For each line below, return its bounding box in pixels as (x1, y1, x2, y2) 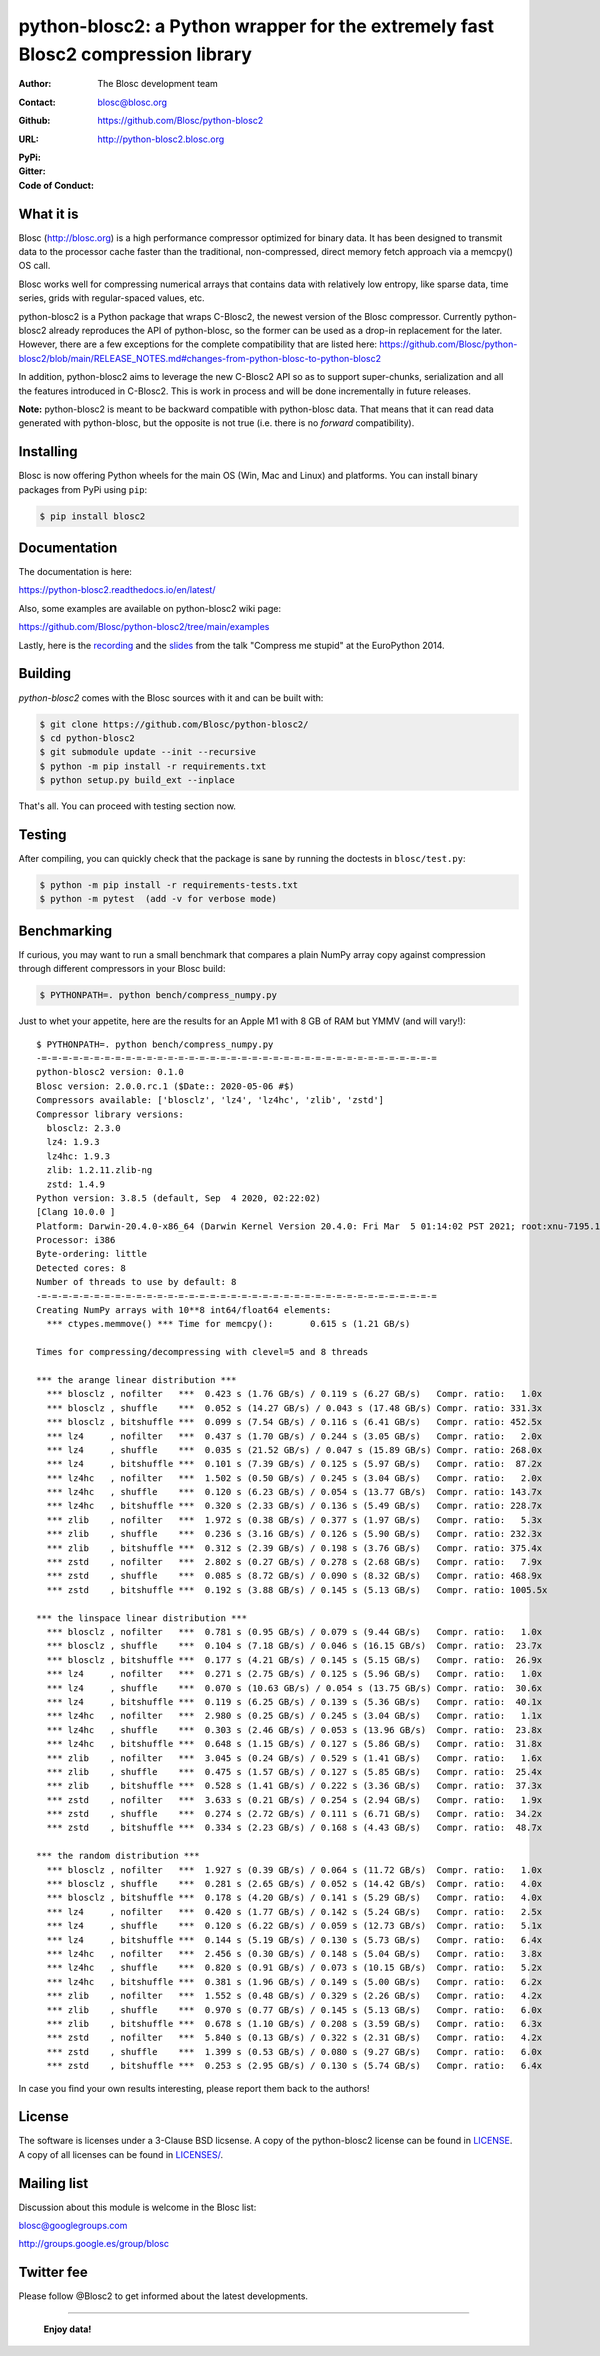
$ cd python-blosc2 (39, 732, 135, 744)
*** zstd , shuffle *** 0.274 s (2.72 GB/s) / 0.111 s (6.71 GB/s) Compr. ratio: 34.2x (46, 1808, 543, 1820)
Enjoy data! (43, 2323, 92, 2335)
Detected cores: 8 (36, 1262, 127, 1274)
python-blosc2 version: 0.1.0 (36, 1066, 185, 1078)
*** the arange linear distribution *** (36, 1374, 237, 1385)
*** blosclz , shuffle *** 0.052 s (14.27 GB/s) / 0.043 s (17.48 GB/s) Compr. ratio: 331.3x (46, 1402, 543, 1414)
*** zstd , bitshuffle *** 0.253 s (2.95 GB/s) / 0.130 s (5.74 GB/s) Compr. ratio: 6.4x (46, 2060, 543, 2072)
